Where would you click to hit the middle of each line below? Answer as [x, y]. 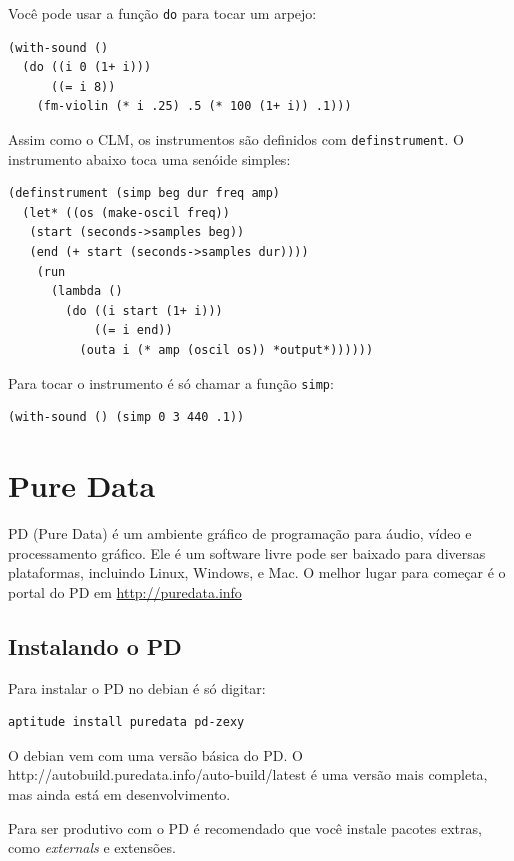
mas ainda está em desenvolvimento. [119, 793]
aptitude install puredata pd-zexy [126, 722]
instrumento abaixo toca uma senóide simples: [149, 158]
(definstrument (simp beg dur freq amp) [144, 193]
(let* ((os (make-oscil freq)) [126, 212]
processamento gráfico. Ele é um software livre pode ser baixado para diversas [247, 552]
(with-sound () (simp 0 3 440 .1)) [126, 417]
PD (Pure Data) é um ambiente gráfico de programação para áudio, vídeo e [240, 533]
